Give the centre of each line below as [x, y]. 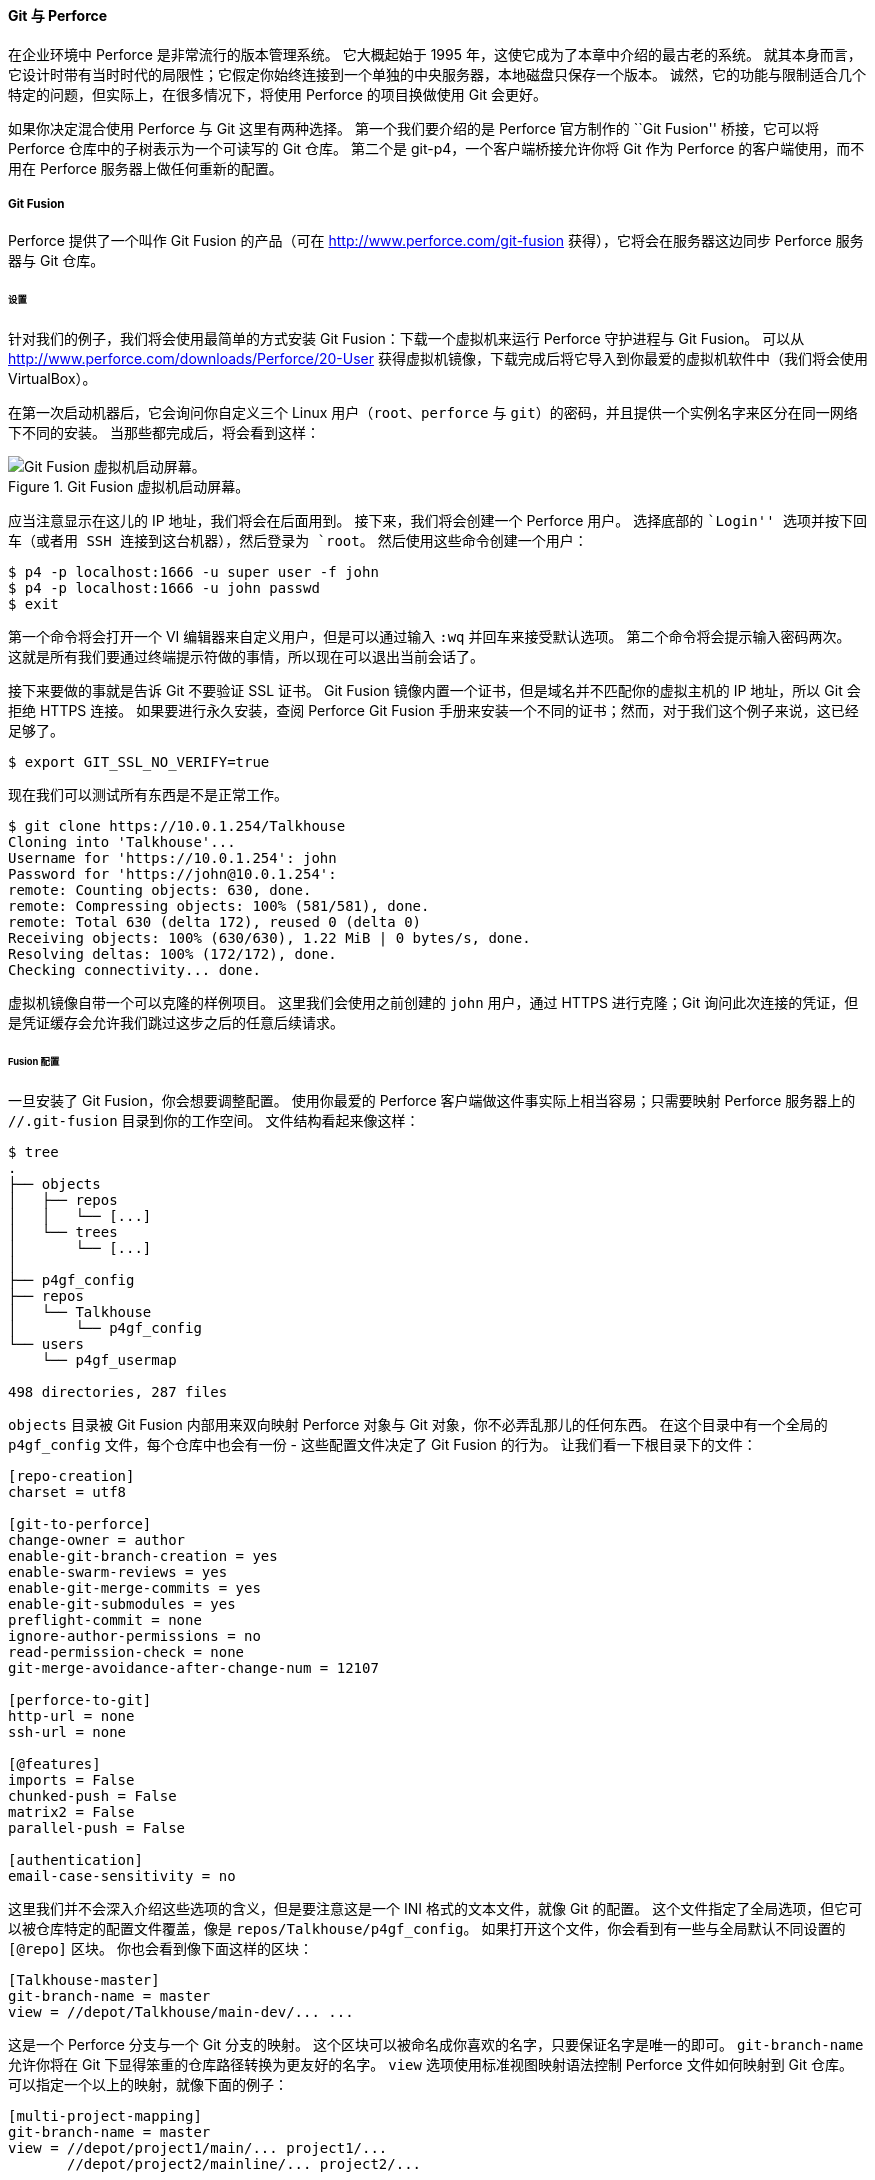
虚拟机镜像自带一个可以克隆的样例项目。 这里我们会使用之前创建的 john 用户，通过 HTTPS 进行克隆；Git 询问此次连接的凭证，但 [433, 1003]
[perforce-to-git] [80, 1699]
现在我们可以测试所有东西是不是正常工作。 [148, 795]
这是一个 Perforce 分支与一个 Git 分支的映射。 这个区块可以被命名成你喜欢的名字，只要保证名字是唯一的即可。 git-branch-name [436, 2044]
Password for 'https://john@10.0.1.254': [172, 874]
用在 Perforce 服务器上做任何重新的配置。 [145, 168]
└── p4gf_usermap [109, 1359]
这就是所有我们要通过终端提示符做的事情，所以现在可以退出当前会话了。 [246, 657]
